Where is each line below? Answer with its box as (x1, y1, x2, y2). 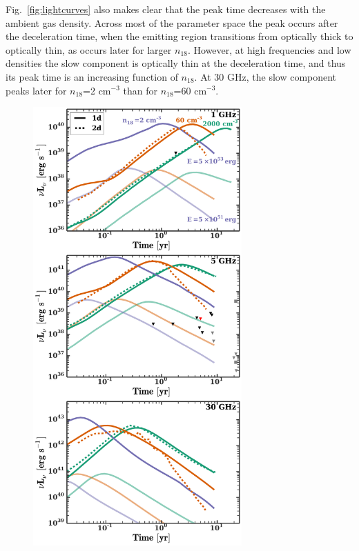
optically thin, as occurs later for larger (6, 42, 172, 57)
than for (123, 83, 157, 97)
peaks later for (6, 83, 67, 97)
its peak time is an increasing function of (6, 69, 178, 83)
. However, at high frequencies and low (187, 42, 351, 57)
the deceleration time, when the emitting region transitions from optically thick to (6, 29, 353, 43)
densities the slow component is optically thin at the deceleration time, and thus (6, 56, 346, 70)
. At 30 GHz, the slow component (194, 69, 337, 83)
